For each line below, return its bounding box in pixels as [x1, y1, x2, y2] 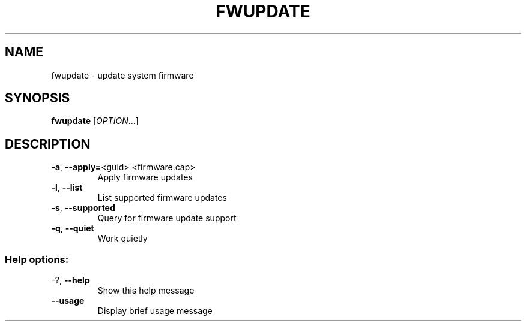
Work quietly [97, 233, 148, 244]
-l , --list [51, 182, 83, 193]
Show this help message [97, 285, 195, 296]
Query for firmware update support [97, 213, 237, 224]
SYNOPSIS [5, 90, 70, 106]
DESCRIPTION [5, 136, 91, 152]
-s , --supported [51, 203, 115, 213]
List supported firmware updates [97, 192, 227, 203]
